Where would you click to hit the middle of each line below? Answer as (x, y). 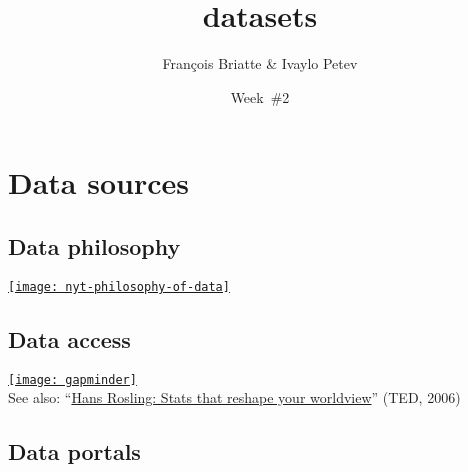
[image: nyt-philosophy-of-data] (119, 286)
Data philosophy (94, 245)
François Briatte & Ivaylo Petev (260, 63)
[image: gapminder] (72, 379)
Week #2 (260, 96)
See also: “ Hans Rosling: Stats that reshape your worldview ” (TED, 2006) (234, 397)
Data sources (98, 182)
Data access (69, 338)
